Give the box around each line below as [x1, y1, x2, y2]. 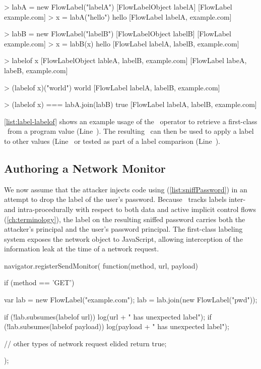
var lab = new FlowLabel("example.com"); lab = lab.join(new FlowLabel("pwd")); [4, 294, 257, 305]
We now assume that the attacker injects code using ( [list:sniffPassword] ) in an [4, 184, 247, 194]
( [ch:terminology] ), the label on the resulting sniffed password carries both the [4, 214, 245, 224]
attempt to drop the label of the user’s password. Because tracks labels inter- [4, 194, 246, 204]
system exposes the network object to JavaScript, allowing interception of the [4, 233, 243, 244]
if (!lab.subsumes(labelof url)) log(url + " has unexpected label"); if [4, 311, 212, 322]
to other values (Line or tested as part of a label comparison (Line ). [4, 135, 221, 146]
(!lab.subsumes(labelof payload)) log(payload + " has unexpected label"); [4, 321, 229, 332]
